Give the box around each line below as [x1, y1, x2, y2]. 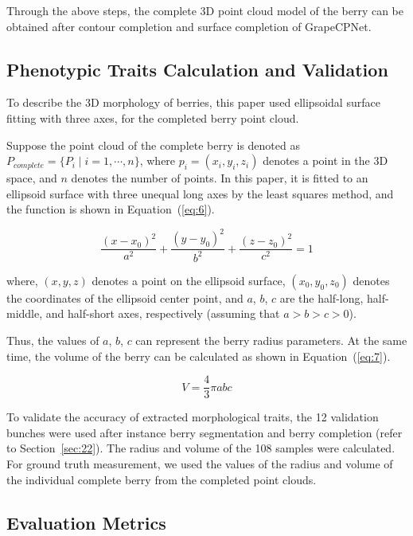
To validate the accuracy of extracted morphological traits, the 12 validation [6, 409, 379, 425]
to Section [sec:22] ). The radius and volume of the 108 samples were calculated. [6, 440, 395, 456]
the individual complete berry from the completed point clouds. [6, 471, 317, 487]
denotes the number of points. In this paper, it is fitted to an [71, 170, 368, 186]
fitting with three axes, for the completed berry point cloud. [6, 109, 299, 126]
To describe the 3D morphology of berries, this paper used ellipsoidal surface [6, 94, 380, 111]
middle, [6, 305, 43, 322]
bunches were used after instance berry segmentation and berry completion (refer [6, 424, 403, 440]
